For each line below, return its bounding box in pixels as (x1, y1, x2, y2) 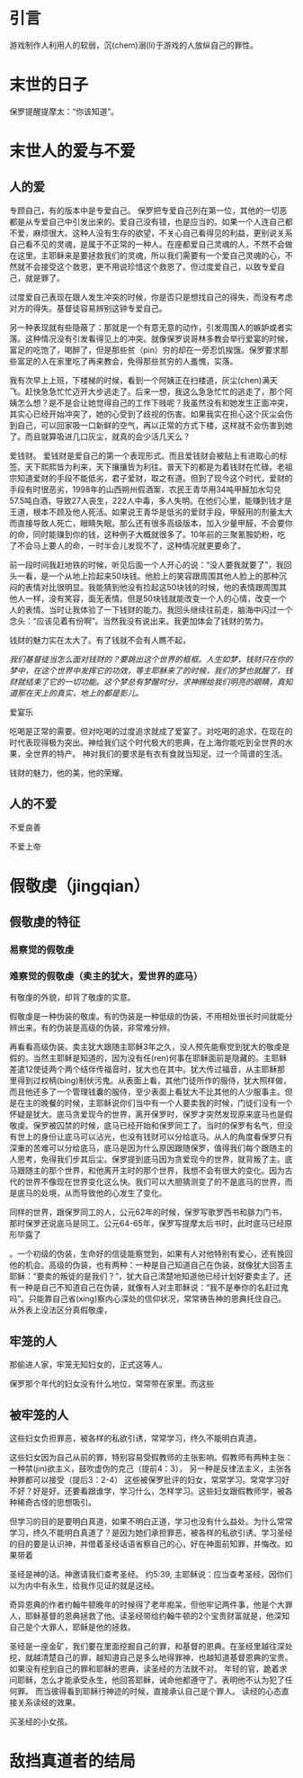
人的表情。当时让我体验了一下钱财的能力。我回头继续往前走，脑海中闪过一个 (9, 604, 293, 615)
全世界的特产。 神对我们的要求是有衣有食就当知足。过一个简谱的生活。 (24, 748, 288, 759)
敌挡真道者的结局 (9, 1751, 137, 1772)
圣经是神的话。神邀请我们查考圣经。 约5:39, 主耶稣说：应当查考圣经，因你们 (9, 1569, 293, 1580)
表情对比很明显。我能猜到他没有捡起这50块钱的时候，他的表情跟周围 (24, 581, 280, 592)
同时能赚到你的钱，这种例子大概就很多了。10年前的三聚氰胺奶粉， (32, 528, 278, 540)
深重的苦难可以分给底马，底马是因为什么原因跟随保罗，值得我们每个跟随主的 (9, 1143, 293, 1154)
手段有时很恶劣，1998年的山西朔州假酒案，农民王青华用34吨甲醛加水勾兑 (9, 483, 281, 495)
